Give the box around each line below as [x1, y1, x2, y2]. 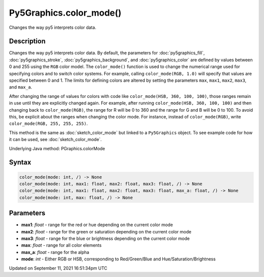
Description [9, 37, 46, 46]
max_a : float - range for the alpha [21, 249, 89, 255]
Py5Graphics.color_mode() [9, 7, 122, 18]
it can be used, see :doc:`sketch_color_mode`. [9, 137, 102, 142]
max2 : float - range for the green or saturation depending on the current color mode [21, 229, 192, 234]
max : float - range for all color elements [21, 242, 102, 248]
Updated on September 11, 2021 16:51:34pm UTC [9, 265, 108, 271]
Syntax [9, 158, 31, 166]
